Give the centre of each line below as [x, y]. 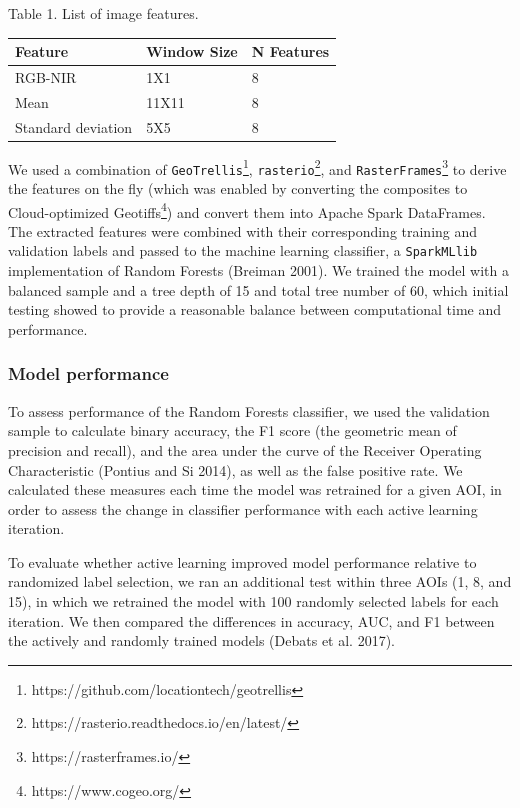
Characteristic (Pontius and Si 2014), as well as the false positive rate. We [235, 469]
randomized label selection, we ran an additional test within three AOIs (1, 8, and [260, 581]
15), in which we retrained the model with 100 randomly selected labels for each [253, 601]
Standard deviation [74, 126]
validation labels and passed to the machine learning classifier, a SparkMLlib [243, 250]
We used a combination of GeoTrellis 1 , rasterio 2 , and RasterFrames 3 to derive [257, 167]
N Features [290, 51]
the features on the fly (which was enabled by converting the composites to [238, 188]
